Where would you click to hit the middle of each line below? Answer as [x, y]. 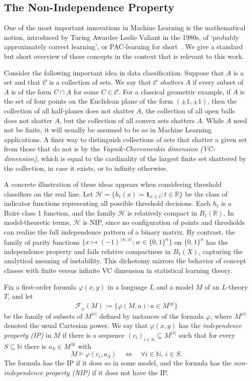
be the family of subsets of [43, 316]
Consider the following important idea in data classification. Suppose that [114, 72]
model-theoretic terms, [38, 222]
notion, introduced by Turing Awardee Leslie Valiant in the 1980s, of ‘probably [122, 37]
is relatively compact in [162, 212]
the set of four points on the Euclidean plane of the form [89, 101]
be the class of [206, 193]
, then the [222, 101]
